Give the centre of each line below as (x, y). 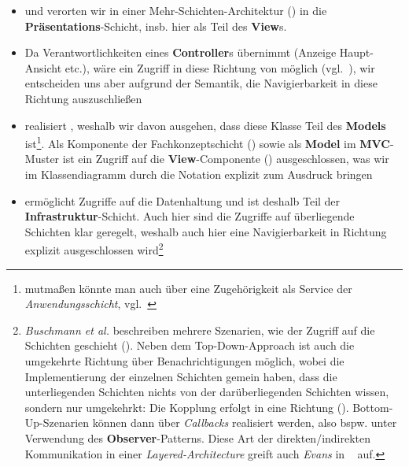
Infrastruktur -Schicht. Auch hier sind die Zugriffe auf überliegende (190, 216)
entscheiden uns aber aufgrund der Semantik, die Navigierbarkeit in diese (201, 83)
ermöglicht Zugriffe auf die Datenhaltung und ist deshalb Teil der (182, 200)
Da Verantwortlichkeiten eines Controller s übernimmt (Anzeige (181, 52)
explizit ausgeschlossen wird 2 (94, 249)
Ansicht (43, 67)
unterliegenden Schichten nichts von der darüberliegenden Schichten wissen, (207, 392)
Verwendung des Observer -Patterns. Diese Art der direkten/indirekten (198, 437)
